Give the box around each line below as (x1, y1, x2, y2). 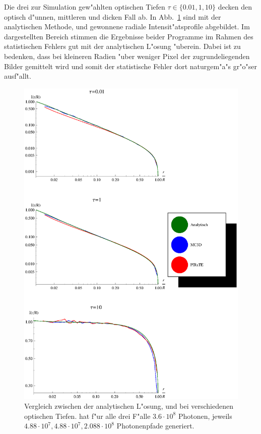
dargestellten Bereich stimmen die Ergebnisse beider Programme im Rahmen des (4, 31, 253, 41)
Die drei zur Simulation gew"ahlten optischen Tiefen (4, 2, 165, 12)
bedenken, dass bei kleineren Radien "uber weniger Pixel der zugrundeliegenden (4, 50, 250, 61)
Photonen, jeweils (178, 410, 232, 421)
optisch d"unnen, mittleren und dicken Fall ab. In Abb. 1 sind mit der (4, 11, 221, 22)
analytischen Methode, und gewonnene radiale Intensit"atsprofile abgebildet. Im (4, 21, 250, 32)
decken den (218, 2, 252, 12)
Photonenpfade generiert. (116, 420, 194, 431)
